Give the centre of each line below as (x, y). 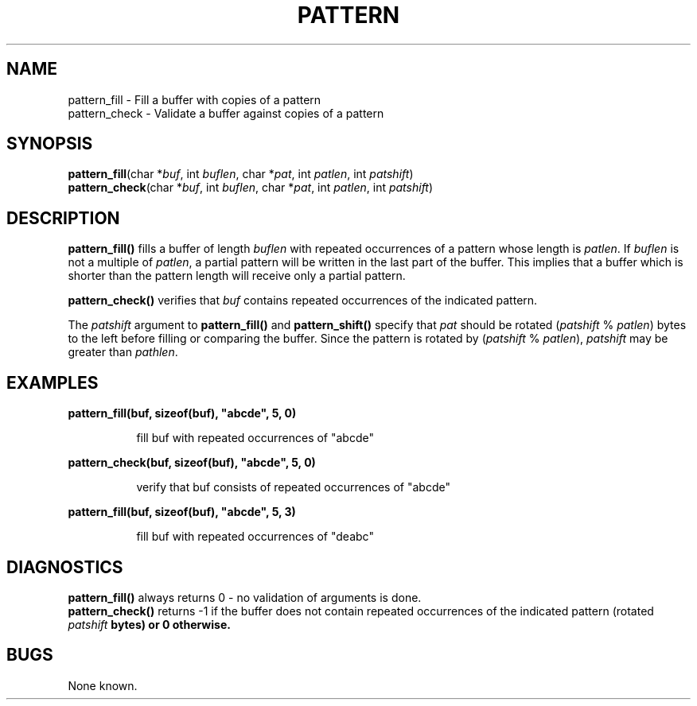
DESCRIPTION (63, 218)
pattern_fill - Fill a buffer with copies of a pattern (195, 99)
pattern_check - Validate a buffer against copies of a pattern (226, 113)
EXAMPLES (53, 382)
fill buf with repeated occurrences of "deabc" (255, 537)
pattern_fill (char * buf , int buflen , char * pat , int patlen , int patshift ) (241, 174)
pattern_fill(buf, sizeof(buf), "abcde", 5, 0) (182, 413)
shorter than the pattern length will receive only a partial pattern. (237, 276)
